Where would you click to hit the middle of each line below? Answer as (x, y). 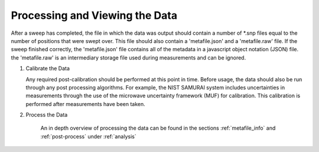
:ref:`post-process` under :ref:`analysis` (88, 136)
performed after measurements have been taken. (86, 104)
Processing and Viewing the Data (94, 15)
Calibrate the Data (48, 68)
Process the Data (47, 115)
